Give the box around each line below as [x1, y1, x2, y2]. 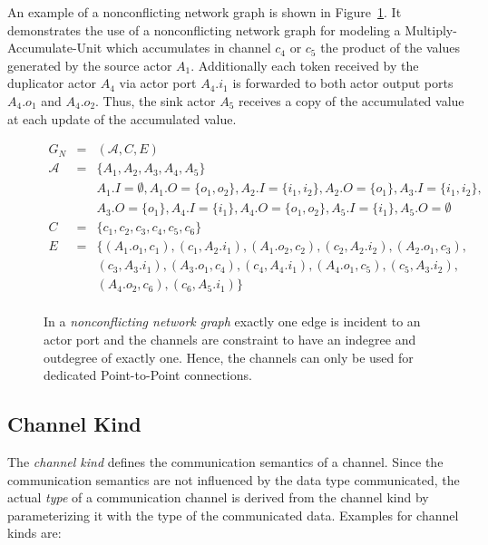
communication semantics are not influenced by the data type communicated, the [7, 470, 460, 489]
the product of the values [320, 38, 460, 57]
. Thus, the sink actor [95, 91, 216, 110]
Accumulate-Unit [7, 38, 102, 57]
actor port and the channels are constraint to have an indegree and [44, 330, 416, 349]
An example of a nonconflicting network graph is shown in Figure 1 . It [7, 3, 402, 21]
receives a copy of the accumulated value [238, 91, 464, 110]
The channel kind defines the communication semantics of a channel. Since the [7, 453, 444, 472]
